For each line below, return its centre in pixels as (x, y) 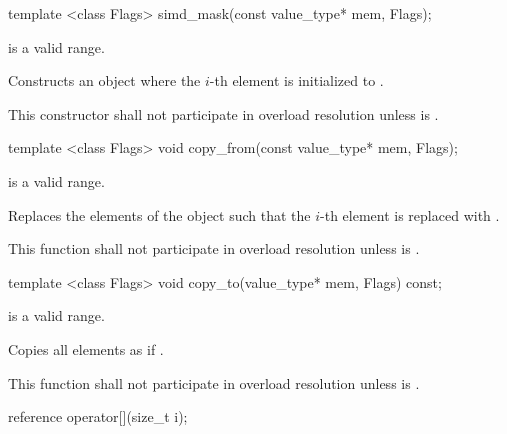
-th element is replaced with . (410, 214)
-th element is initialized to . (296, 80)
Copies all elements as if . (86, 348)
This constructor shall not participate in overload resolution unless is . (223, 113)
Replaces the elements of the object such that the (159, 214)
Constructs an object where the (104, 80)
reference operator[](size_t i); (98, 416)
